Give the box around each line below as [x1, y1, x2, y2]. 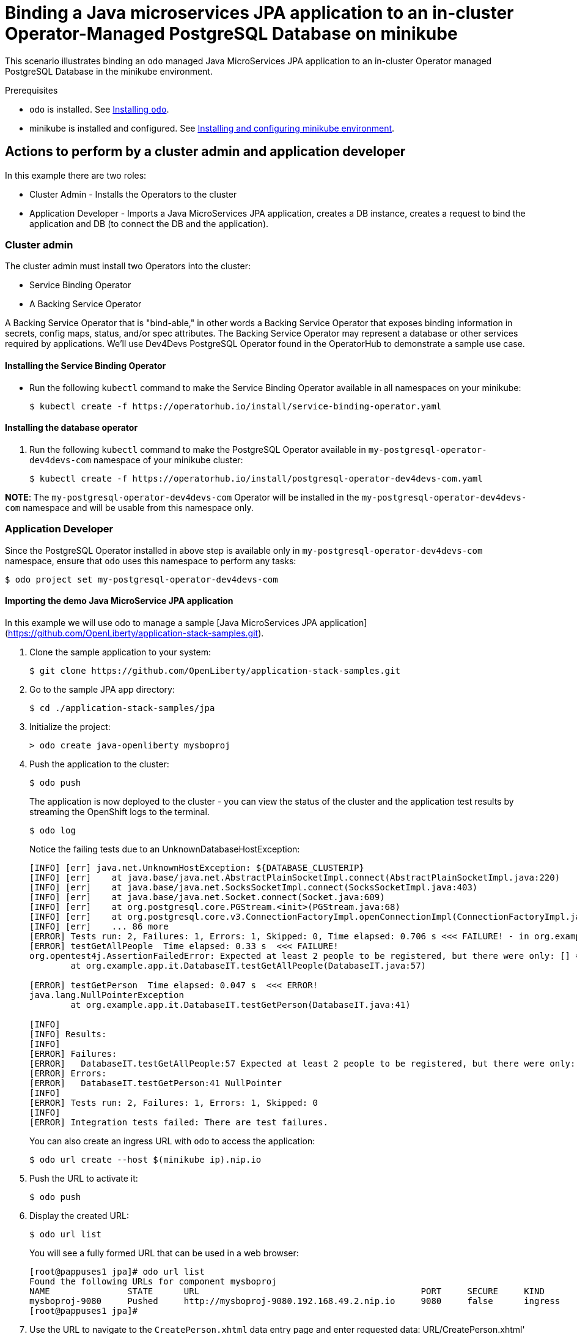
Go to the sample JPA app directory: [29, 684, 175, 695]
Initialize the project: [29, 721, 111, 732]
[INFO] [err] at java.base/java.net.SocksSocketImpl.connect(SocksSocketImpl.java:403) [29, 882, 478, 892]
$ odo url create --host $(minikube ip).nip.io [29, 1154, 262, 1164]
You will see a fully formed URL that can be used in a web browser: [29, 1247, 299, 1258]
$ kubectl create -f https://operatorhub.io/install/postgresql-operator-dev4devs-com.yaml [29, 473, 483, 483]
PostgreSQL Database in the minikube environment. [5, 65, 213, 76]
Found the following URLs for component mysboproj [29, 1276, 277, 1286]
